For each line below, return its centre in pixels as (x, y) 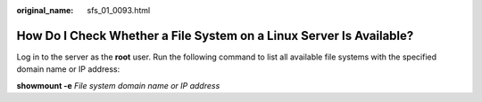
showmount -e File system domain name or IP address (118, 85)
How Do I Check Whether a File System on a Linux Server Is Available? (215, 35)
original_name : (45, 10)
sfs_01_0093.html (119, 10)
